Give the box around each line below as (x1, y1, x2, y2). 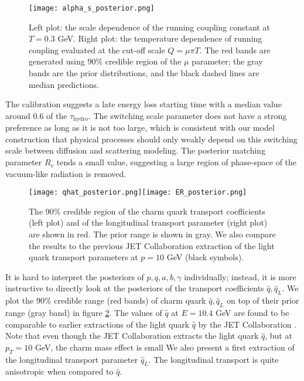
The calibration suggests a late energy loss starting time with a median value (5, 98, 282, 110)
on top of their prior (227, 294, 299, 307)
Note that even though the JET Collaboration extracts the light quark (5, 329, 259, 342)
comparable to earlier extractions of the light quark (5, 318, 190, 330)
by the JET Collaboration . (198, 318, 296, 330)
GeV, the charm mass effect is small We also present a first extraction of (35, 341, 295, 353)
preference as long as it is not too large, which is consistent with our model (5, 121, 275, 134)
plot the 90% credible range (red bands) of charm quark (5, 294, 206, 307)
